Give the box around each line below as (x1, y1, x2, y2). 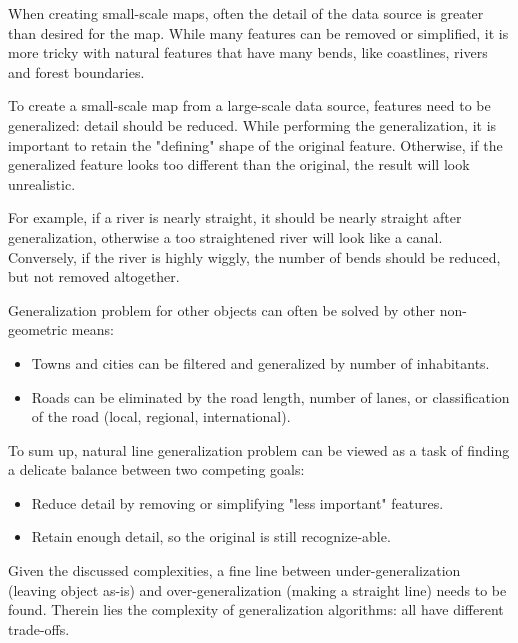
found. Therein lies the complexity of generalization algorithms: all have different (8, 599, 504, 620)
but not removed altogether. (8, 266, 180, 287)
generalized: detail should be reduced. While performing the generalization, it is (8, 114, 497, 135)
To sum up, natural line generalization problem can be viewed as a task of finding (8, 439, 510, 460)
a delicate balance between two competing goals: (8, 459, 305, 480)
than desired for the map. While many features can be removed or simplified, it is (8, 22, 509, 43)
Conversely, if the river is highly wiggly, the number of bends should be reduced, (8, 246, 501, 267)
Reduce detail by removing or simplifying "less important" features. (31, 492, 444, 513)
